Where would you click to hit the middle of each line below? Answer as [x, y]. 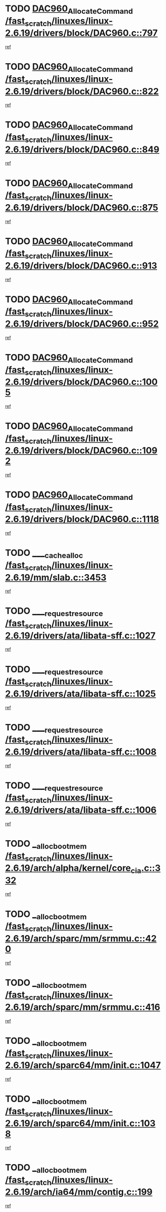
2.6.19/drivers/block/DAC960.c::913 [81, 266]
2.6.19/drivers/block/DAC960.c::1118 [82, 519]
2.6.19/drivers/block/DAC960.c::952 [82, 324]
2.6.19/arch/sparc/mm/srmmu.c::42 [81, 938]
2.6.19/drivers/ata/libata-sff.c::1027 [80, 635]
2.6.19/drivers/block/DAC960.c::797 [82, 33]
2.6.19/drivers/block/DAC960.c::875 [82, 207]
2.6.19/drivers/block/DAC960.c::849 [82, 149]
